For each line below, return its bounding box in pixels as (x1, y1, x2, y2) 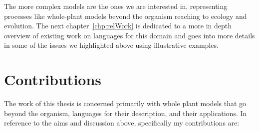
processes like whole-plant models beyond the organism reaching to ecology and (4, 10, 247, 21)
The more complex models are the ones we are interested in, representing (4, 1, 228, 11)
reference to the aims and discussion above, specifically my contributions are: (4, 118, 240, 128)
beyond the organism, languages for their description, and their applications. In (4, 108, 247, 118)
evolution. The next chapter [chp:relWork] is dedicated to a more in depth (4, 20, 232, 31)
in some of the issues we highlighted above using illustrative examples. (4, 40, 219, 50)
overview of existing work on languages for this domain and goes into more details (4, 30, 255, 40)
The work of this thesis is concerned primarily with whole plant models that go (4, 98, 247, 109)
